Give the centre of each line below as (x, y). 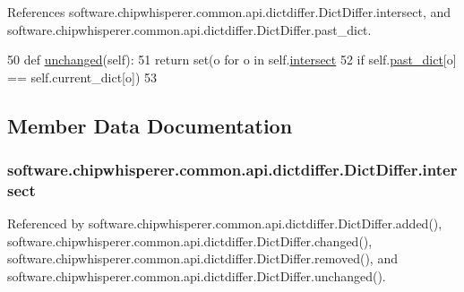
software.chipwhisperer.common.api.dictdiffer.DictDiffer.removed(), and (202, 258)
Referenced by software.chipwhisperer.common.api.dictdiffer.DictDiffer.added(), (225, 223)
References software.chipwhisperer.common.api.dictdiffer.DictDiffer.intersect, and (229, 12)
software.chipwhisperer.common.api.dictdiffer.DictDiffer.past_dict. (189, 29)
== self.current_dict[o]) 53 (82, 77)
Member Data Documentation (150, 125)
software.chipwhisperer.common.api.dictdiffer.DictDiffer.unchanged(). (197, 276)
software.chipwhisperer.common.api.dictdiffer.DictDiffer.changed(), (190, 240)
